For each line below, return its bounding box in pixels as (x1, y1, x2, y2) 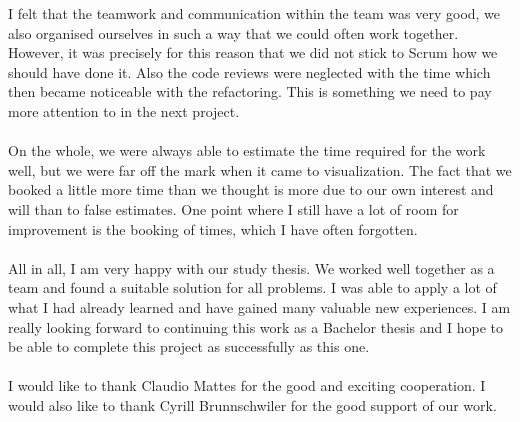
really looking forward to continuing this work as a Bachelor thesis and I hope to (8, 316, 503, 337)
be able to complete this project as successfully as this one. (8, 336, 370, 357)
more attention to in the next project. (8, 100, 240, 121)
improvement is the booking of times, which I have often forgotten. (8, 218, 418, 239)
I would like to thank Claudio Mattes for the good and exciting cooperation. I (8, 375, 486, 396)
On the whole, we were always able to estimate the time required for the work (8, 140, 486, 161)
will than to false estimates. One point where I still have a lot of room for (8, 198, 459, 219)
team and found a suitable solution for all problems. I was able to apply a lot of (8, 277, 497, 298)
